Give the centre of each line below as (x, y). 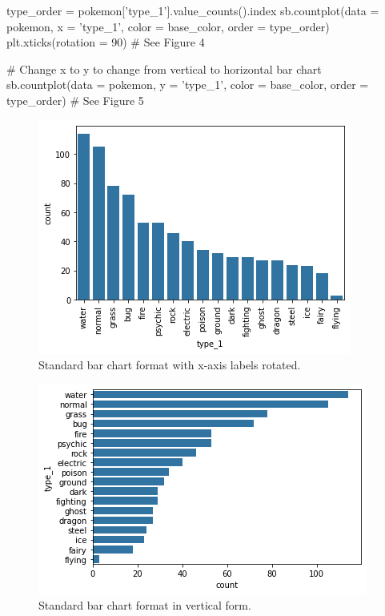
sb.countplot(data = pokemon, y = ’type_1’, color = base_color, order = (188, 85)
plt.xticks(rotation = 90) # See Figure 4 (106, 42)
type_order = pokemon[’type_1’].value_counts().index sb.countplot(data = (193, 10)
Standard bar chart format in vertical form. (145, 605)
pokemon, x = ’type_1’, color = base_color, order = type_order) (168, 26)
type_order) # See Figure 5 (75, 100)
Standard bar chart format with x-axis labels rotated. (170, 365)
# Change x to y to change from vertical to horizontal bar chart (164, 68)
